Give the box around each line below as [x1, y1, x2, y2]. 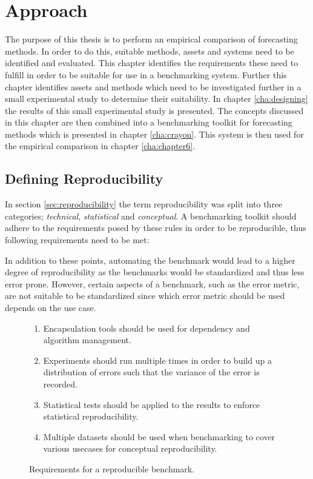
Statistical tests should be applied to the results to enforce [43, 398, 260, 410]
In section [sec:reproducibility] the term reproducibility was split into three [5, 198, 283, 210]
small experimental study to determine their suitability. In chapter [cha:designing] [5, 92, 308, 105]
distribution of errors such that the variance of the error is [43, 366, 260, 378]
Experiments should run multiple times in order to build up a [43, 353, 272, 366]
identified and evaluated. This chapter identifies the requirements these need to [5, 56, 298, 69]
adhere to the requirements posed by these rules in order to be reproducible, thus [5, 221, 306, 234]
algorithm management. [43, 333, 131, 346]
